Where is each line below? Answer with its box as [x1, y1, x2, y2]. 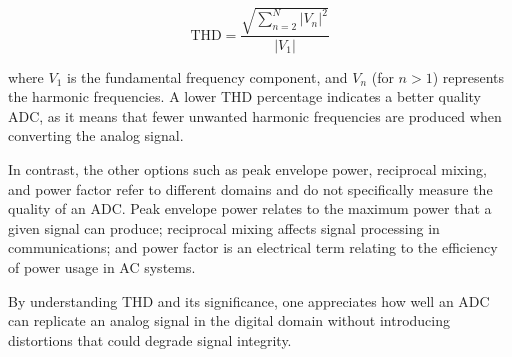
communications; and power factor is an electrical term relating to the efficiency [8, 237, 498, 258]
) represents [432, 66, 505, 87]
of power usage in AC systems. [8, 256, 196, 277]
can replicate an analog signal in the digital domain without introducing [8, 310, 450, 331]
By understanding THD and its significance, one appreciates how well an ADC [8, 290, 490, 311]
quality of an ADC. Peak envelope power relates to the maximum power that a [8, 198, 492, 219]
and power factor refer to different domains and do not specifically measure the [8, 178, 493, 199]
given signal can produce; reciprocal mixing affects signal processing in [8, 217, 440, 238]
